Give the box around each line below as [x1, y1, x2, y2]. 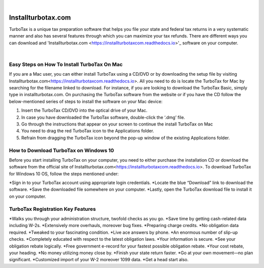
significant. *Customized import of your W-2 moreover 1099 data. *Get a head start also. [9, 257, 189, 263]
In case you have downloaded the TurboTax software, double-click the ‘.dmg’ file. [21, 114, 185, 120]
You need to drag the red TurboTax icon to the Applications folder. [21, 128, 154, 134]
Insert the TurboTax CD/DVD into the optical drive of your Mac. [21, 107, 148, 113]
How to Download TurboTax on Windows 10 [9, 147, 114, 154]
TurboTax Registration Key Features [9, 206, 96, 212]
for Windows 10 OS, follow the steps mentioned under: [9, 171, 119, 177]
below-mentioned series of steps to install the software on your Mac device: [9, 98, 163, 104]
